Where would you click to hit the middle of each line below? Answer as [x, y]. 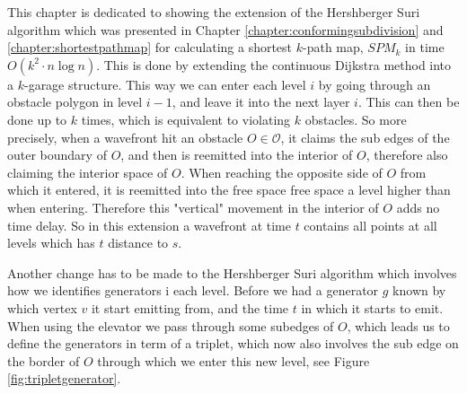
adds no [418, 207]
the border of [44, 360]
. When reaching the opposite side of [282, 172]
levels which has [51, 243]
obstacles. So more [356, 119]
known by [419, 290]
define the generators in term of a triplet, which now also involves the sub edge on [233, 343]
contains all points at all [370, 225]
